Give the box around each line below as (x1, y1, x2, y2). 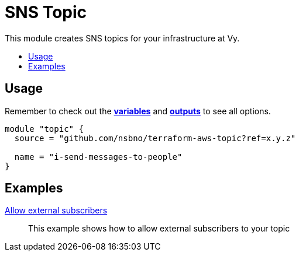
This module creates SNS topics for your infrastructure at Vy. (5, 33, 240, 43)
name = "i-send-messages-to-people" (14, 152, 183, 162)
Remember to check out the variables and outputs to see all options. (5, 106, 271, 116)
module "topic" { (5, 124, 84, 134)
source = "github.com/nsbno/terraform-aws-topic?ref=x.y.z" (14, 133, 296, 143)
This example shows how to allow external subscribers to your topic (28, 223, 290, 234)
